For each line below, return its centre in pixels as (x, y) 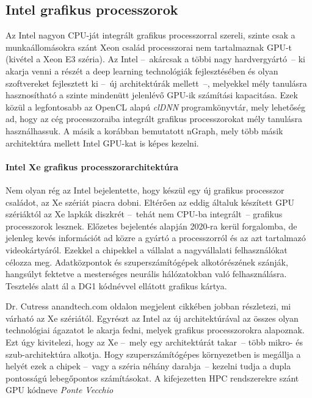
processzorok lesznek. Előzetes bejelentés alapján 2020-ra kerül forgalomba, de (151, 226)
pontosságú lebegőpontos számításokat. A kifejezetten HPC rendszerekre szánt (152, 378)
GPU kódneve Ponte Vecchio (60, 390)
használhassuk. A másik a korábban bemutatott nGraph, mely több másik (144, 130)
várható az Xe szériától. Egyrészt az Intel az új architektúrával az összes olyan (152, 318)
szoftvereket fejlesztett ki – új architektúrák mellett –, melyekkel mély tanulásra (156, 83)
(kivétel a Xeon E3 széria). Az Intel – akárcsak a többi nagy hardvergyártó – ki (155, 59)
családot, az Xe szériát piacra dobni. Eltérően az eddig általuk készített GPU (150, 202)
